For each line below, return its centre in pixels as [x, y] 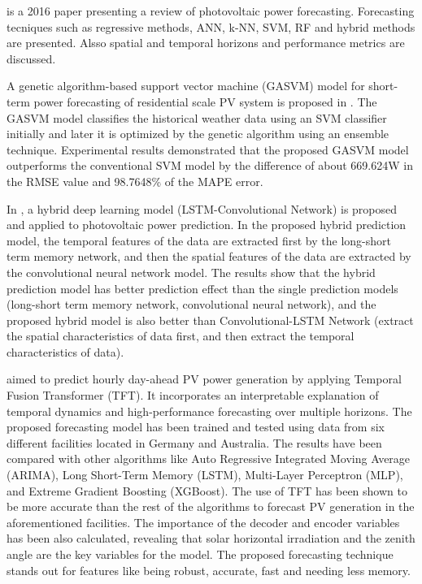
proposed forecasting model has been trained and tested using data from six [196, 427]
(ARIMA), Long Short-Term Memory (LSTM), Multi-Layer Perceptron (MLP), [205, 475]
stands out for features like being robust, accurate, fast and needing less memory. [209, 570]
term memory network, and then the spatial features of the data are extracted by [209, 256]
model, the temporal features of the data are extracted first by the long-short [199, 240]
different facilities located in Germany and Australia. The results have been [194, 442]
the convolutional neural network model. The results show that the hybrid [191, 272]
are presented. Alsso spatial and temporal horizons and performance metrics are [206, 43]
